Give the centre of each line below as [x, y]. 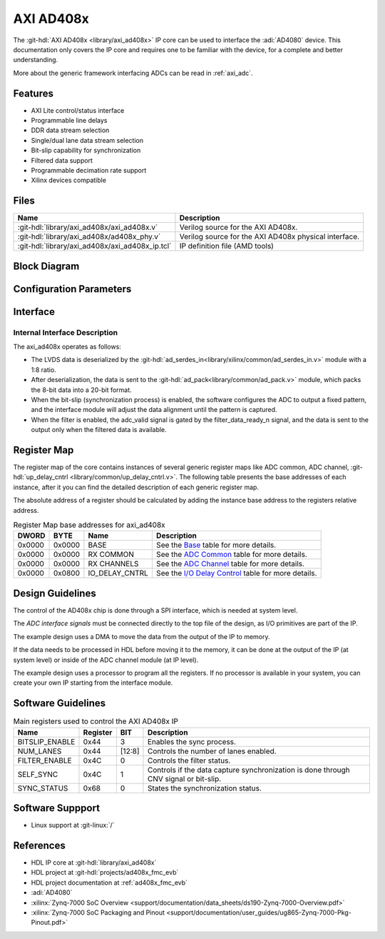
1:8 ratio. [43, 370]
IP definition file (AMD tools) [227, 246]
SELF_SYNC [38, 774]
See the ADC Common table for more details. [232, 555]
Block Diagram [46, 266]
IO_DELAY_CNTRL [118, 573]
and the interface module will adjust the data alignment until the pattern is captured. [154, 410]
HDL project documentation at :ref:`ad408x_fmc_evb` [109, 883]
